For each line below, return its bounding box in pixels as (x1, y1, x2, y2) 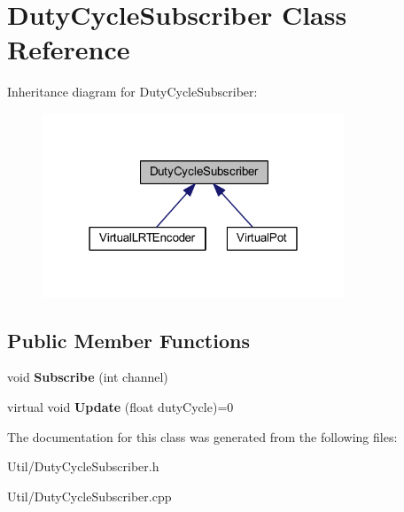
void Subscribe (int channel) (7, 368, 168, 386)
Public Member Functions (7, 326, 250, 353)
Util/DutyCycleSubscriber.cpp (7, 486, 172, 505)
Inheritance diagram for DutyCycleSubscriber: (7, 82, 258, 101)
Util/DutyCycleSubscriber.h (7, 457, 159, 476)
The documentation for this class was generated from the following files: (7, 427, 398, 446)
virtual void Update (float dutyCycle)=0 (7, 398, 234, 415)
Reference (7, 31, 130, 67)
